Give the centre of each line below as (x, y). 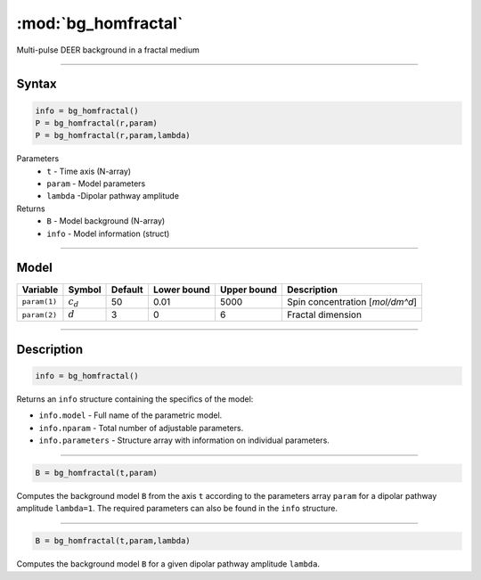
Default (127, 290)
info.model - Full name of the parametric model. (130, 415)
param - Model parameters (96, 184)
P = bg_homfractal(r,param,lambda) (113, 135)
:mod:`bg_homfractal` (100, 23)
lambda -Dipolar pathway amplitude (113, 196)
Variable (40, 290)
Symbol (85, 290)
